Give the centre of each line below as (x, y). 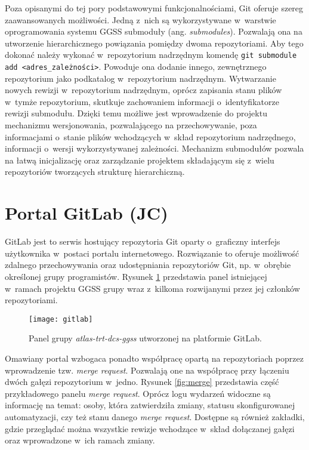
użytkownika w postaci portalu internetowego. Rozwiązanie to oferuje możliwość (152, 253)
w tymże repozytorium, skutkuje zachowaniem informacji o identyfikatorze (142, 101)
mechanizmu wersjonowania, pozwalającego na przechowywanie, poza (131, 125)
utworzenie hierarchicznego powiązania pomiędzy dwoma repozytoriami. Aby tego (154, 43)
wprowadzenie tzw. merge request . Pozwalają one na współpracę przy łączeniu (147, 370)
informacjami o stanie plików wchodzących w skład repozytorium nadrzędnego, (150, 136)
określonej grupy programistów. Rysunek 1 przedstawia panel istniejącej (136, 276)
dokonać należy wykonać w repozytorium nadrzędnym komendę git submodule (151, 55)
